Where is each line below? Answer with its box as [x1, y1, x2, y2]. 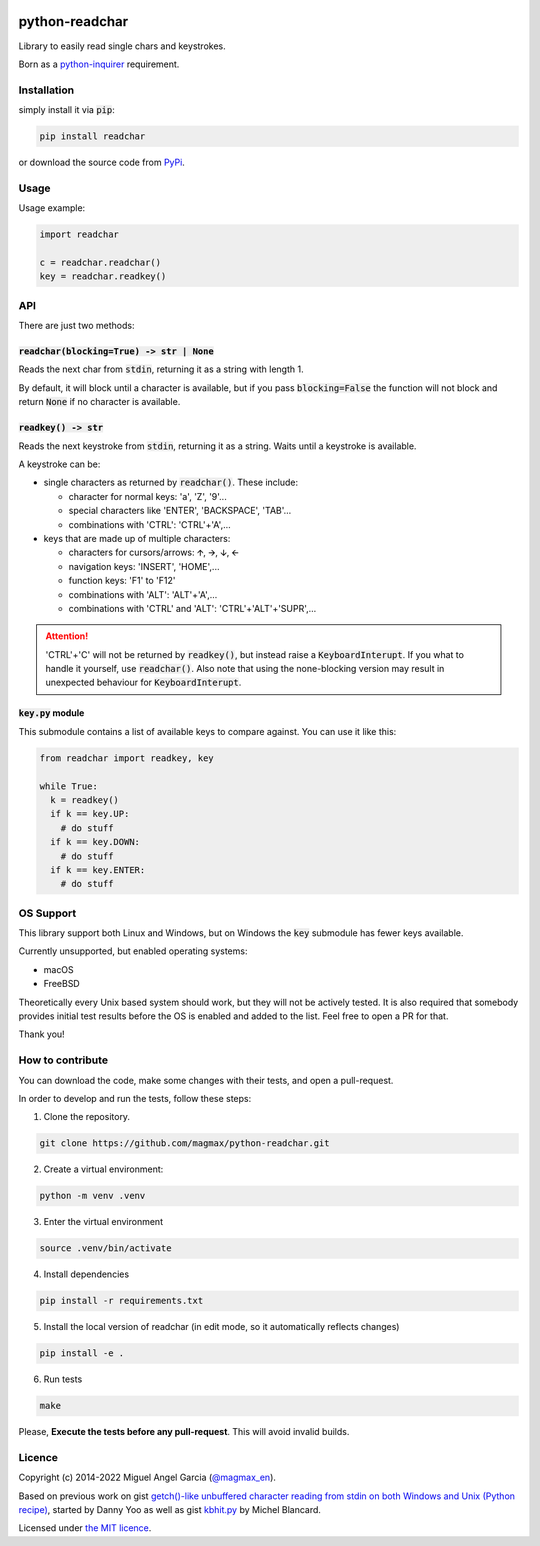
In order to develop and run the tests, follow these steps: [18, 1092, 252, 1104]
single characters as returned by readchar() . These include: [43, 476, 299, 489]
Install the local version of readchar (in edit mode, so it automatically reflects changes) [43, 1321, 400, 1333]
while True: [39, 780, 99, 792]
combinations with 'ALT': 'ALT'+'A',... [68, 588, 218, 600]
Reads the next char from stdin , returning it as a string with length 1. [18, 363, 304, 375]
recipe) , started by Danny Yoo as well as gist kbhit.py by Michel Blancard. [18, 1504, 322, 1516]
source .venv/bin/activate [39, 1243, 172, 1254]
